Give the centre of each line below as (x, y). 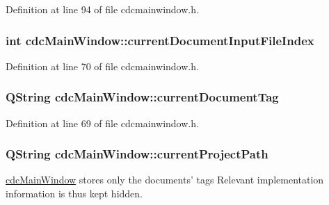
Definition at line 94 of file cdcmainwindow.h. (102, 9)
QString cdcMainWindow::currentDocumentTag (142, 97)
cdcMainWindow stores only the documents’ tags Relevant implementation (165, 180)
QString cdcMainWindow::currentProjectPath (137, 154)
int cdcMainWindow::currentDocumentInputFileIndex (160, 40)
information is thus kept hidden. (74, 194)
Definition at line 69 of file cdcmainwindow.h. (102, 123)
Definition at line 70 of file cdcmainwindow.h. (102, 66)
